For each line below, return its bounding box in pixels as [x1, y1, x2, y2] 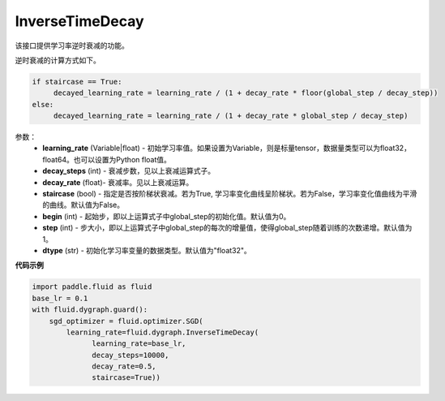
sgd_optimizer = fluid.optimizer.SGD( [49, 317, 203, 326]
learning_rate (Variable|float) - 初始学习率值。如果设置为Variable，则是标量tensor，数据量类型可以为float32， [42, 143, 411, 153]
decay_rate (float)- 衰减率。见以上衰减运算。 [42, 177, 194, 187]
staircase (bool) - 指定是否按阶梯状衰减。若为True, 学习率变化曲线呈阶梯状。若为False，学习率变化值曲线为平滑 [42, 189, 417, 199]
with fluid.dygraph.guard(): [32, 305, 148, 314]
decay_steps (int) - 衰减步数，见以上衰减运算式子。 [42, 166, 215, 176]
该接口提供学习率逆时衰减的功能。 [15, 41, 129, 50]
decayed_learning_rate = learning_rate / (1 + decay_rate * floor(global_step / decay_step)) [53, 88, 439, 97]
